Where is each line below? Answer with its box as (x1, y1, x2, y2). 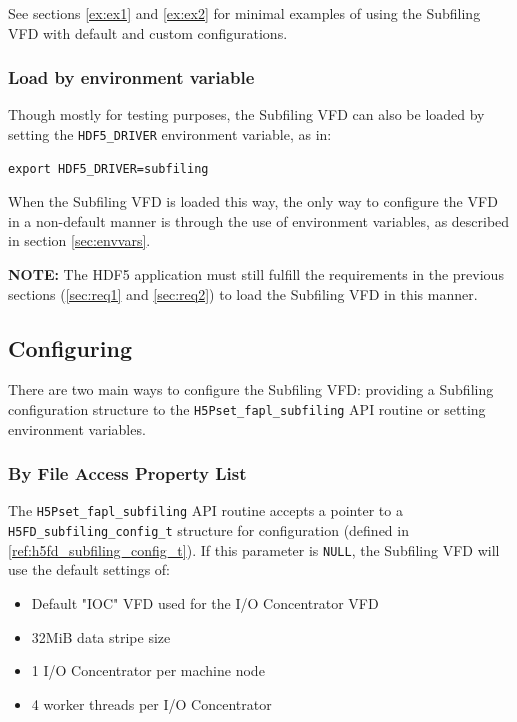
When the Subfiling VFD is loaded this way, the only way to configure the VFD (8, 191, 498, 212)
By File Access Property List (8, 461, 247, 486)
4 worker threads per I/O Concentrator (31, 693, 272, 714)
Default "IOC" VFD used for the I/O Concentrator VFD (31, 593, 379, 614)
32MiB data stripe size (31, 626, 171, 647)
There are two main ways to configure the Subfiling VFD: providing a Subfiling (8, 379, 494, 400)
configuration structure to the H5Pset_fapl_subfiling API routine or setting (8, 399, 486, 420)
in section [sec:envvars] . (8, 230, 151, 251)
